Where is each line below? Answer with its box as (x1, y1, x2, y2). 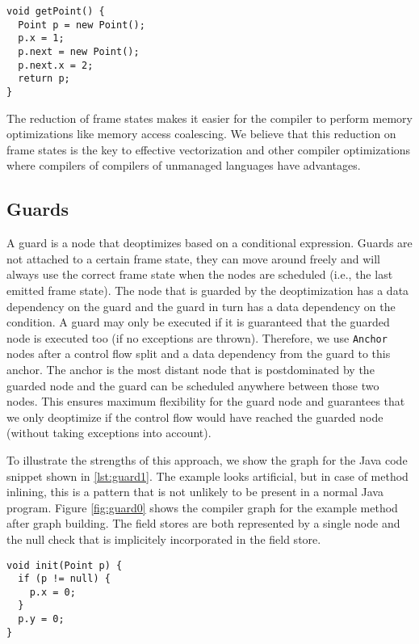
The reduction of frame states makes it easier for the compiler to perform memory (6, 109, 413, 126)
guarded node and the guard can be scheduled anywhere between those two (6, 377, 379, 394)
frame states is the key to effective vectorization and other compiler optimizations (6, 141, 411, 158)
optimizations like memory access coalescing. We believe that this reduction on (6, 125, 396, 142)
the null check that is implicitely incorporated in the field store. (6, 530, 321, 547)
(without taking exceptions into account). (6, 424, 212, 441)
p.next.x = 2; (18, 59, 94, 71)
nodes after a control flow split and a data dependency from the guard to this (6, 345, 391, 362)
